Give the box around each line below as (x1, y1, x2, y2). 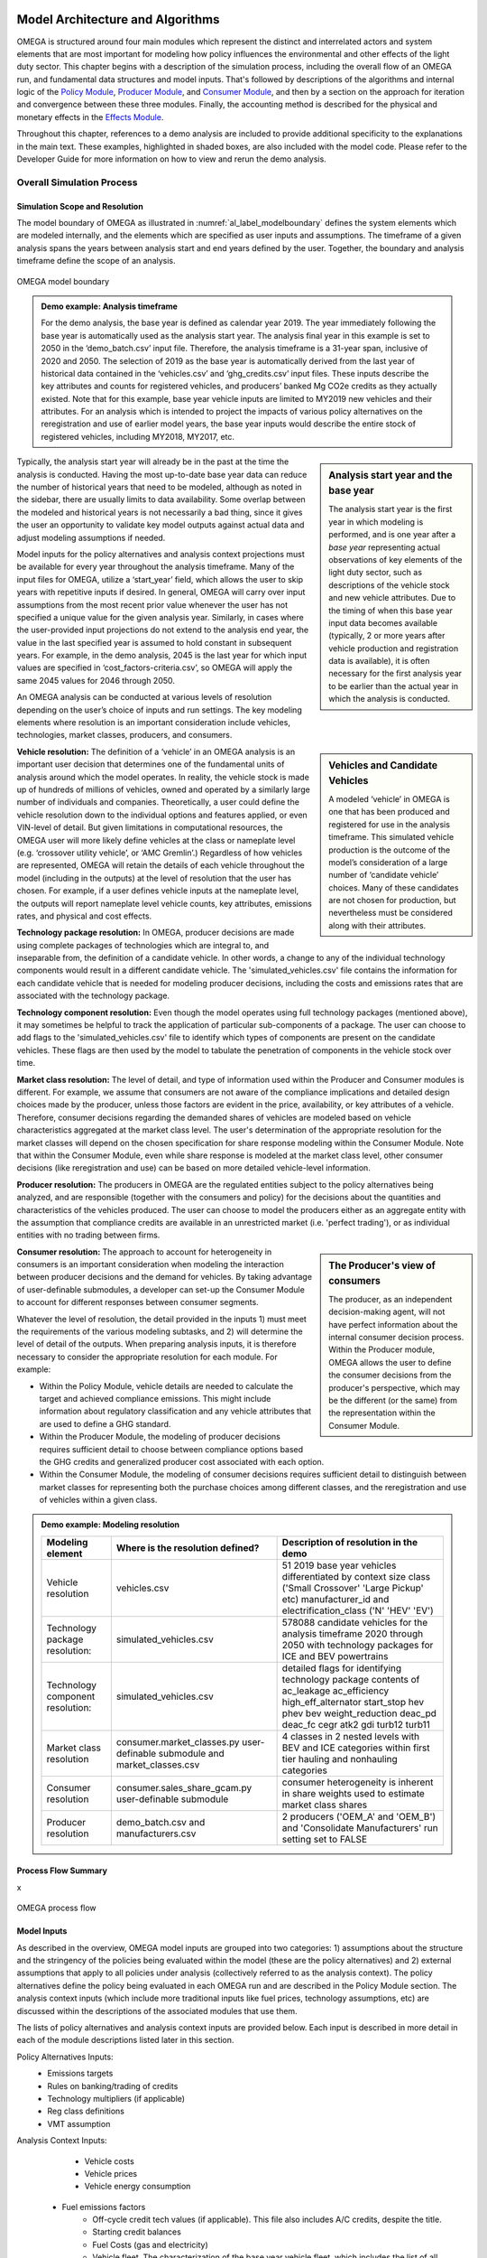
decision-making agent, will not (328, 1306, 446, 1318)
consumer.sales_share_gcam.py (115, 1781, 253, 1794)
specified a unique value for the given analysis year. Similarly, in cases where (16, 611, 304, 622)
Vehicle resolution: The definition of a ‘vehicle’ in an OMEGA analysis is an (16, 746, 296, 757)
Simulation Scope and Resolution (16, 201, 143, 211)
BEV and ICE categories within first (281, 1741, 430, 1754)
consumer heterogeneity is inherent (281, 1776, 434, 1788)
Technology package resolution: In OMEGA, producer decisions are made (16, 927, 295, 938)
